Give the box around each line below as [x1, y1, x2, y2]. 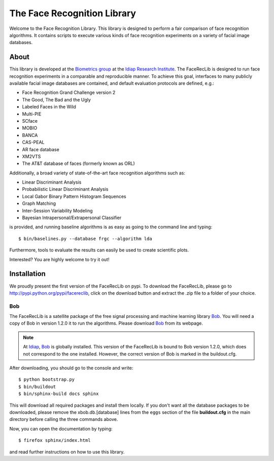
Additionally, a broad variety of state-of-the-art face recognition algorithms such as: [9, 170, 185, 176]
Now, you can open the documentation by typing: [9, 425, 113, 432]
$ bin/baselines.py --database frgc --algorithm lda [18, 236, 152, 241]
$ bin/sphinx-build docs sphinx [18, 391, 99, 397]
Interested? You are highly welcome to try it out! [9, 256, 110, 262]
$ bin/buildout [18, 383, 56, 389]
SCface [22, 118, 38, 124]
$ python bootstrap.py [18, 377, 75, 382]
